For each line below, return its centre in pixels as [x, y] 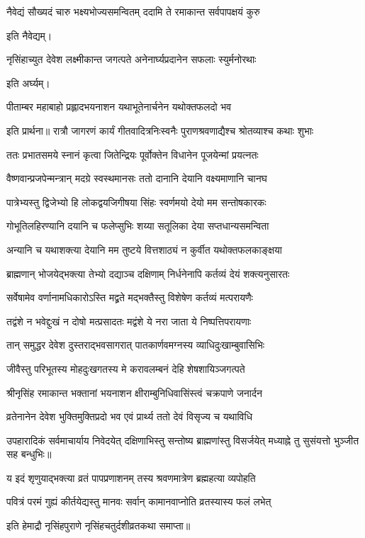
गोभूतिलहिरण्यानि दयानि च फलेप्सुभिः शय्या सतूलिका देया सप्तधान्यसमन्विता [138, 226]
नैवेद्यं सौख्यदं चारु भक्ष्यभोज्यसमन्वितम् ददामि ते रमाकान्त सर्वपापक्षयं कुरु [133, 11]
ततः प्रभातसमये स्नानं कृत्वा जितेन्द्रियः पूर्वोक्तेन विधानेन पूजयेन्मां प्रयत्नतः [133, 154]
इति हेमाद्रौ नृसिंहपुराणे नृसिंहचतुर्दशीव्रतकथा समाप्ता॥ [99, 526]
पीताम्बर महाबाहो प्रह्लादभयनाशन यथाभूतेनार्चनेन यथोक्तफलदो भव [119, 107]
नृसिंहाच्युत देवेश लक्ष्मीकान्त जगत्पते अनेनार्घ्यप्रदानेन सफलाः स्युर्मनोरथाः [131, 59]
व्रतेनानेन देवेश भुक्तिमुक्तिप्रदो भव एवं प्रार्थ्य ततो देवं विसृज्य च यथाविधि [129, 416]
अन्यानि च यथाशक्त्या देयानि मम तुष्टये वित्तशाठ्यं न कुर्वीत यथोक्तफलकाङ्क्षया [144, 249]
